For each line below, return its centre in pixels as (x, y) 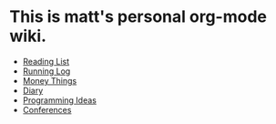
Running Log (46, 71)
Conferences (47, 109)
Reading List (46, 61)
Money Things (50, 80)
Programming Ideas (60, 100)
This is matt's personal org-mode (138, 17)
